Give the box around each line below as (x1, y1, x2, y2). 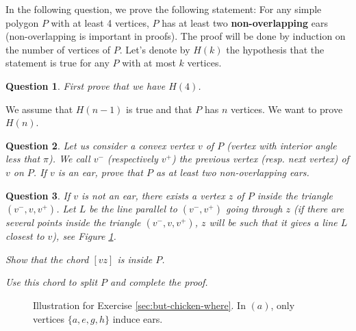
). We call (49, 151, 90, 166)
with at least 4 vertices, (51, 15, 149, 29)
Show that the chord (5, 252, 89, 266)
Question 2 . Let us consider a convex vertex (5, 138, 194, 152)
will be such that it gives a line (209, 215, 338, 230)
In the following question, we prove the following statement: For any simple (5, 2, 322, 16)
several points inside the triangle (5, 215, 141, 230)
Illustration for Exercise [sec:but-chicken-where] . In (33, 297, 246, 312)
